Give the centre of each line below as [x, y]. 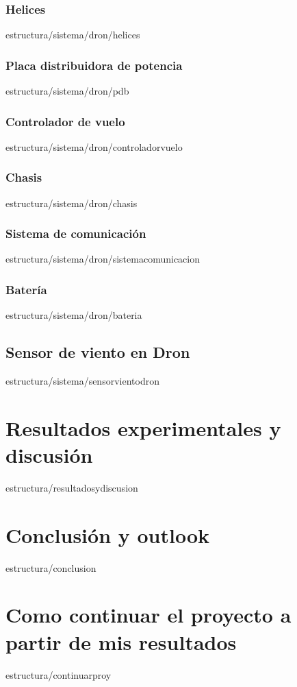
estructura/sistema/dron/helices [73, 35]
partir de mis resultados [121, 641]
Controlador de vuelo [65, 121]
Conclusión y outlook [108, 534]
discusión [49, 455]
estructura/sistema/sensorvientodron [82, 381]
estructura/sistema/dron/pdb [67, 91]
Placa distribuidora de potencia [94, 65]
